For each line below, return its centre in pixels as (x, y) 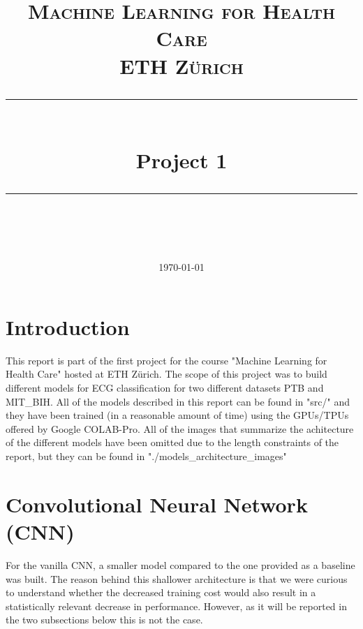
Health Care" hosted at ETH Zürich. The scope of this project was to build (166, 374)
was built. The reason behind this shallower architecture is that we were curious (177, 578)
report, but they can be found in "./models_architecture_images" (146, 456)
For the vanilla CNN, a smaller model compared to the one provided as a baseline (180, 564)
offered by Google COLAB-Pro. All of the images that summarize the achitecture (180, 428)
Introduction (68, 326)
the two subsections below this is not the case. (104, 620)
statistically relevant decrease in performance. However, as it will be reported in (176, 606)
